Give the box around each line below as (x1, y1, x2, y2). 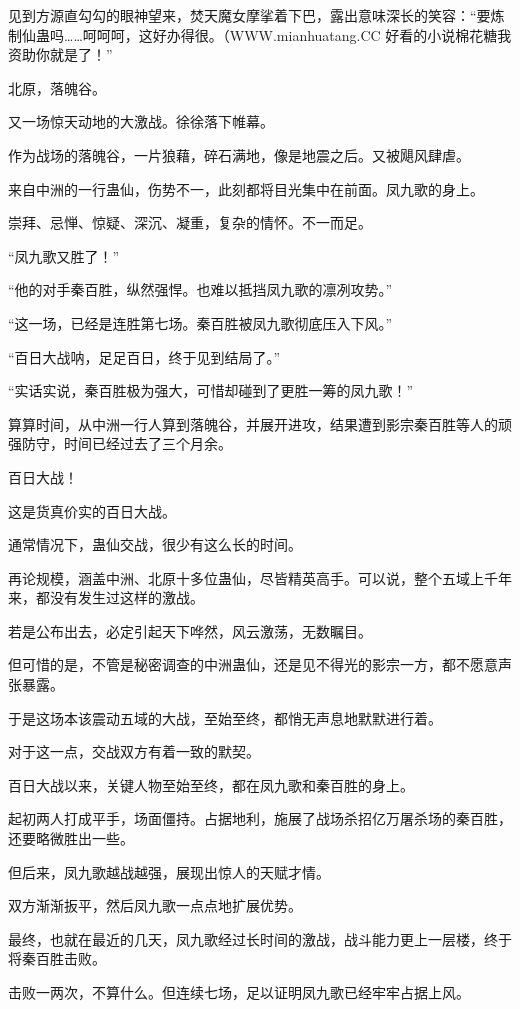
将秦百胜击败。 (8, 948, 106, 969)
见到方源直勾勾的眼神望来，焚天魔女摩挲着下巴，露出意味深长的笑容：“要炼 (8, 5, 505, 25)
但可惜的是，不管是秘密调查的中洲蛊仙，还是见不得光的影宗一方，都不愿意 (8, 654, 498, 675)
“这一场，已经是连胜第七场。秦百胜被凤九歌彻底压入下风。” (8, 312, 393, 333)
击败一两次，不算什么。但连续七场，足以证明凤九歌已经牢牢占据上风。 (8, 982, 470, 1002)
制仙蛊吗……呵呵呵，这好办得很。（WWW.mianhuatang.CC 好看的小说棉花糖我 (8, 24, 512, 45)
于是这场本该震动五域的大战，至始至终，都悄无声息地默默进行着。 (8, 707, 442, 728)
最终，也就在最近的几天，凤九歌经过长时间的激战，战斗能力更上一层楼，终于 (8, 928, 512, 949)
